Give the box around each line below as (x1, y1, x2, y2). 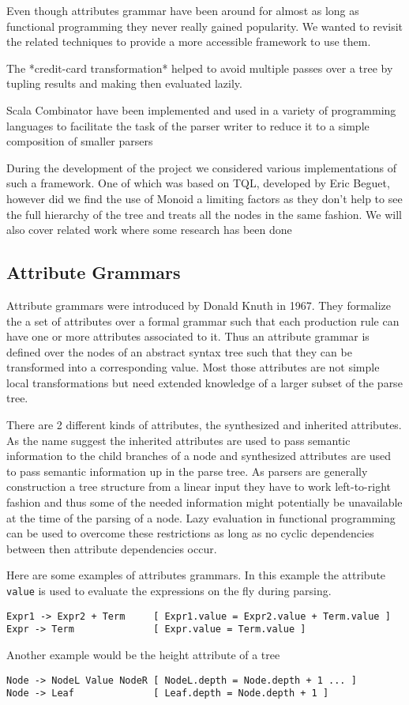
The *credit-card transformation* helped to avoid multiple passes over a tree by (6, 59, 393, 76)
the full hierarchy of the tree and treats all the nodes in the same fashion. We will (6, 205, 402, 222)
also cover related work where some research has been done (6, 221, 292, 238)
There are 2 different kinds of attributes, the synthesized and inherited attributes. (6, 417, 402, 433)
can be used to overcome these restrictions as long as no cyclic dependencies (6, 525, 374, 541)
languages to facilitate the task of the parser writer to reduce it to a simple (6, 117, 370, 134)
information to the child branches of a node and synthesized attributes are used (6, 447, 392, 464)
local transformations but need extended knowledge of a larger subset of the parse (6, 374, 403, 390)
